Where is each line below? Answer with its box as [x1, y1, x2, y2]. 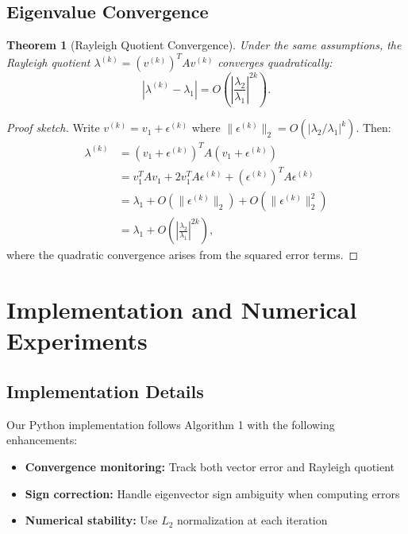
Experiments [6, 324, 148, 357]
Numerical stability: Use [25, 512, 158, 528]
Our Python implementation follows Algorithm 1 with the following [6, 416, 335, 432]
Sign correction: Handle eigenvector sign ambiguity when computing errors [25, 485, 400, 501]
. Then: [356, 119, 391, 136]
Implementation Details [6, 379, 204, 404]
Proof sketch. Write [6, 119, 100, 136]
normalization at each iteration [177, 512, 328, 528]
